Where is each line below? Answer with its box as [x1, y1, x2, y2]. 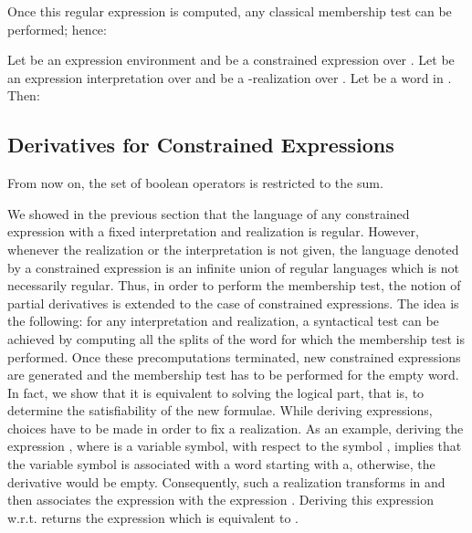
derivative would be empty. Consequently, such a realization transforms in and [7, 472, 446, 491]
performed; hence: [7, 19, 107, 38]
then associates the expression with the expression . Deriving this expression [7, 490, 434, 509]
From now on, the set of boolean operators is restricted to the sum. [7, 173, 383, 193]
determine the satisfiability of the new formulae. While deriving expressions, [7, 401, 433, 420]
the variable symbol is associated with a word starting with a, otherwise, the [7, 455, 435, 474]
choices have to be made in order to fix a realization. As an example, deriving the [7, 418, 464, 437]
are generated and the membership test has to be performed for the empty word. [7, 365, 459, 384]
